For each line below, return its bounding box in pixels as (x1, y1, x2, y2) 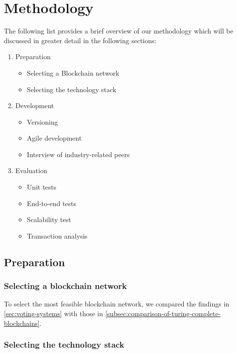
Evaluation (15, 165, 47, 176)
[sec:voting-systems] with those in (4, 308, 103, 319)
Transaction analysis (27, 230, 88, 241)
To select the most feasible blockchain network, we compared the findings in (4, 299, 230, 309)
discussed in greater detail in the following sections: (4, 35, 157, 45)
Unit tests (27, 182, 57, 192)
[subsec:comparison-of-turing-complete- (105, 308, 221, 319)
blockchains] (4, 318, 40, 328)
